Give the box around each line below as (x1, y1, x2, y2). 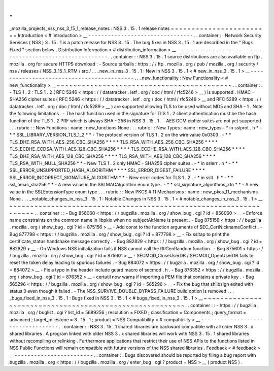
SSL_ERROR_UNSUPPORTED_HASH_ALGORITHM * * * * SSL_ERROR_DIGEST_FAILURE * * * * (9, 167, 205, 174)
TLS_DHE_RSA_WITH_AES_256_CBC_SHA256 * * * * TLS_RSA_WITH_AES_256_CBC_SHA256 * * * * (9, 139, 218, 145)
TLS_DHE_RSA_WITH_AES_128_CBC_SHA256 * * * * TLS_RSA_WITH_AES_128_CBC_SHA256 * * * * (9, 153, 216, 159)
